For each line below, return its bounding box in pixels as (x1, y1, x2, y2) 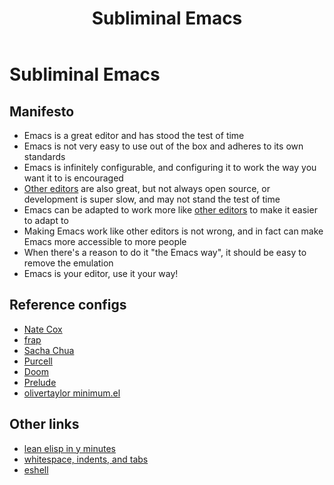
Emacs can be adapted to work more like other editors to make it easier (23, 204, 318, 216)
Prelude (23, 376, 57, 388)
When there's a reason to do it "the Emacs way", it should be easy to (23, 247, 307, 258)
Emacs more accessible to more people (23, 236, 187, 247)
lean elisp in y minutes (23, 442, 117, 454)
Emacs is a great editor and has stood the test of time (23, 130, 245, 141)
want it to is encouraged (23, 172, 124, 184)
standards (23, 151, 66, 162)
